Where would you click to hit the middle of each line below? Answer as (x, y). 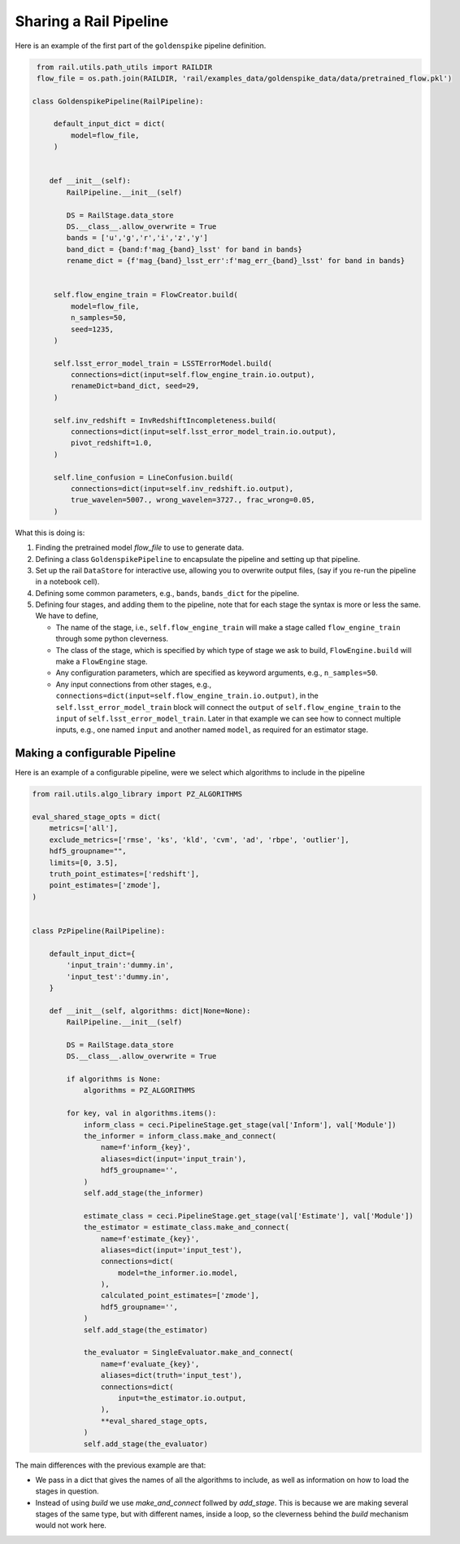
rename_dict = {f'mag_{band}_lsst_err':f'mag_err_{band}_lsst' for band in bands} (236, 261)
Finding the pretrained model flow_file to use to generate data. (139, 548)
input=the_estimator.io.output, (182, 1398)
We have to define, (67, 616)
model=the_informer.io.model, (178, 1273)
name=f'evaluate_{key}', (150, 1364)
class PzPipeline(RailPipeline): (99, 931)
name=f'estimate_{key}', (150, 1239)
